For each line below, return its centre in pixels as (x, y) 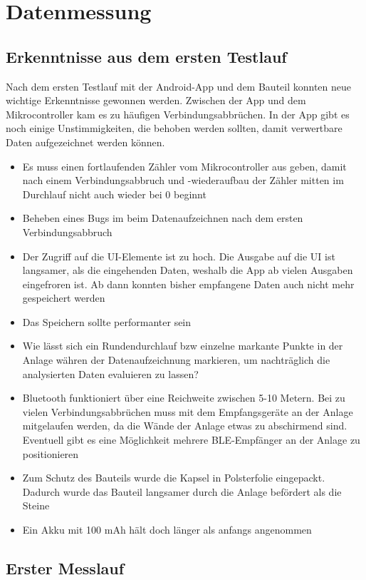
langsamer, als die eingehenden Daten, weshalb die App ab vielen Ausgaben (188, 270)
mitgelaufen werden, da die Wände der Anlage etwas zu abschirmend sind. (185, 426)
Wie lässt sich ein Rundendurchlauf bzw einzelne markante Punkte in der (183, 346)
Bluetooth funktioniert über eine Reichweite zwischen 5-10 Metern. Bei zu (184, 398)
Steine (36, 505)
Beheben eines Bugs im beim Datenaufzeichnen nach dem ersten (163, 218)
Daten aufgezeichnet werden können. (85, 142)
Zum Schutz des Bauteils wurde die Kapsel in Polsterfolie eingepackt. (174, 478)
